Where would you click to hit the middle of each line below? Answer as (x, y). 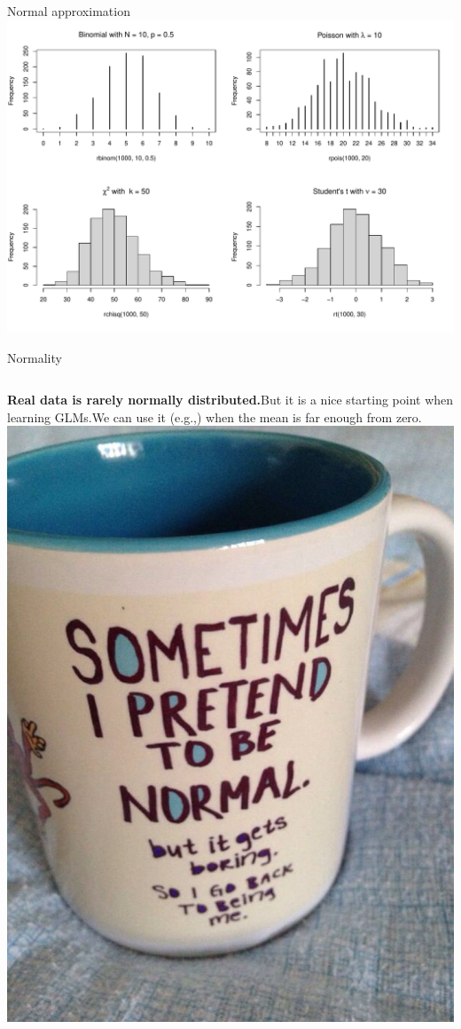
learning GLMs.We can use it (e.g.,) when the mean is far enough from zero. (215, 416)
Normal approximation (69, 11)
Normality (35, 357)
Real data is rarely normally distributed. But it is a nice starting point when (230, 400)
